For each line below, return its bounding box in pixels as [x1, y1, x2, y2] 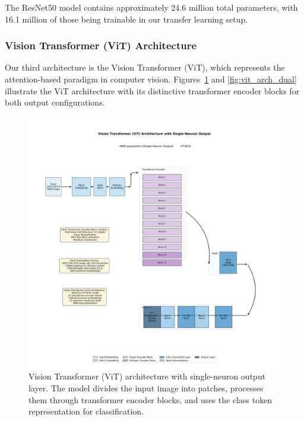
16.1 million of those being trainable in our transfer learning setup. [5, 12, 248, 25]
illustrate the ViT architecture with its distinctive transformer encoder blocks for [5, 84, 300, 97]
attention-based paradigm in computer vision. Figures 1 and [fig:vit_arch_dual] [5, 73, 297, 85]
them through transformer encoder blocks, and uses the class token [28, 393, 273, 406]
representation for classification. [28, 405, 144, 417]
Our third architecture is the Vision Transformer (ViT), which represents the [5, 61, 285, 74]
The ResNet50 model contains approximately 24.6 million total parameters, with [5, 1, 298, 13]
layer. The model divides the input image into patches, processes [28, 381, 264, 394]
